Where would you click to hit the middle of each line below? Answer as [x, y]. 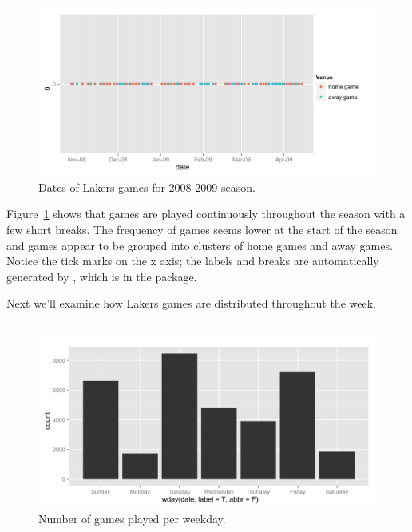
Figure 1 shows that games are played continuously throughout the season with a [206, 214]
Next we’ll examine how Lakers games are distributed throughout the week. [191, 303]
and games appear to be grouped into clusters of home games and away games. [200, 245]
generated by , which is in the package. [102, 276]
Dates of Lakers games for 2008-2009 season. [147, 187]
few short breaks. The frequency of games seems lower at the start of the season [202, 229]
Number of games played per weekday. [132, 519]
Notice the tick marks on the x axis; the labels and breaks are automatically [193, 261]
